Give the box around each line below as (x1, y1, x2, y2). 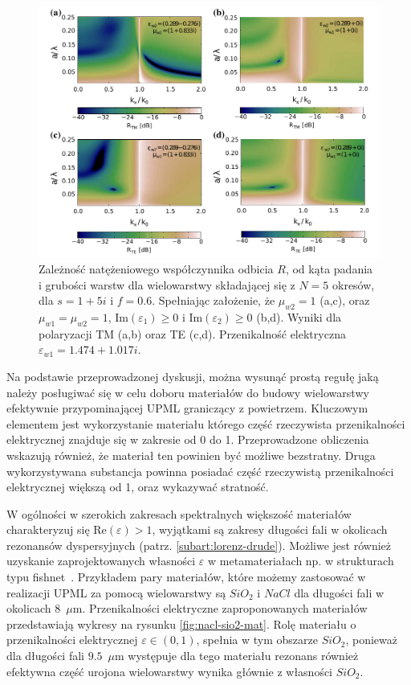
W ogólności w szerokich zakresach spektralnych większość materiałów (6, 505, 352, 522)
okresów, (332, 276, 375, 293)
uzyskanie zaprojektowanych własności (6, 552, 196, 569)
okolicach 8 (6, 600, 61, 617)
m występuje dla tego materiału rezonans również (115, 647, 359, 664)
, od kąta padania (285, 260, 373, 277)
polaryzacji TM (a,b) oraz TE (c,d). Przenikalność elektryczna (39, 325, 346, 342)
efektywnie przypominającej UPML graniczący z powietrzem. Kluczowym (6, 400, 368, 416)
